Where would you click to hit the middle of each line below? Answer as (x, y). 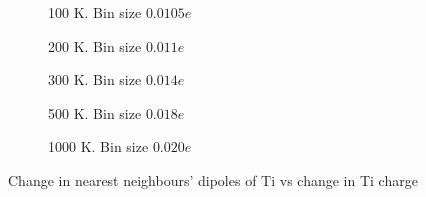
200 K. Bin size (95, 45)
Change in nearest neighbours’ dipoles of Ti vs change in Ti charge (213, 179)
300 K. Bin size (95, 79)
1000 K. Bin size (98, 146)
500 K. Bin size (95, 112)
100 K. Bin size (95, 12)
